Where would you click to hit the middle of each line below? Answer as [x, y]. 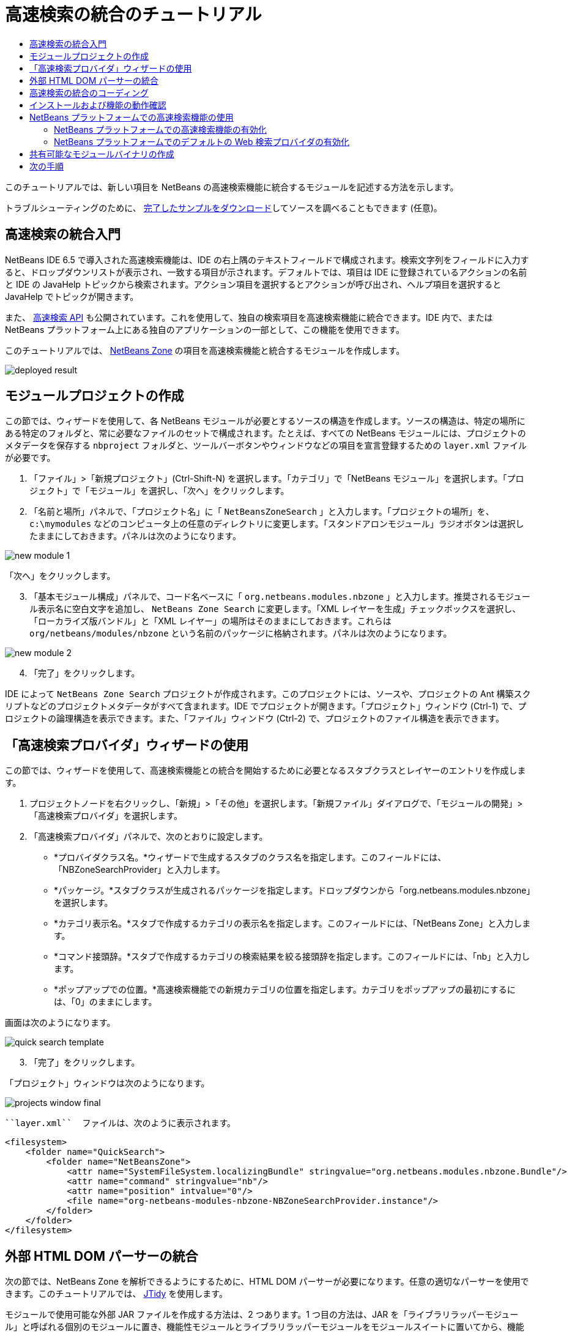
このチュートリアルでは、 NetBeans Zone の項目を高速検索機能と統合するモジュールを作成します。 [205, 350]
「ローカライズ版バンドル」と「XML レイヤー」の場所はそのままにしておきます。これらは [210, 621]
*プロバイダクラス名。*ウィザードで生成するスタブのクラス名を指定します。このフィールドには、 [250, 857]
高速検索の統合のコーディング [89, 92]
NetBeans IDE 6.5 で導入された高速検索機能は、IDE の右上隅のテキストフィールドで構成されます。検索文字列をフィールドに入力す [267, 260]
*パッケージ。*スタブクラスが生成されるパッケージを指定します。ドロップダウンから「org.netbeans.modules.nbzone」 [292, 891]
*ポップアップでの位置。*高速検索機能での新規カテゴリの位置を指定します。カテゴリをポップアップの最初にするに [285, 990]
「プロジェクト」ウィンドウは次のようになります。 [107, 1083]
